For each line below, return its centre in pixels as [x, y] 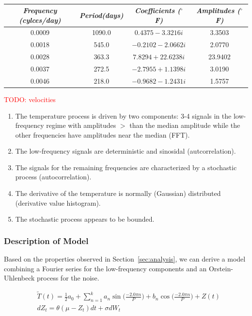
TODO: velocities [30, 99]
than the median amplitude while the [185, 125]
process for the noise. [68, 278]
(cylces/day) [40, 20]
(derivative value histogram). [58, 202]
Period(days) [101, 15]
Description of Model [46, 240]
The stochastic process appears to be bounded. [85, 219]
